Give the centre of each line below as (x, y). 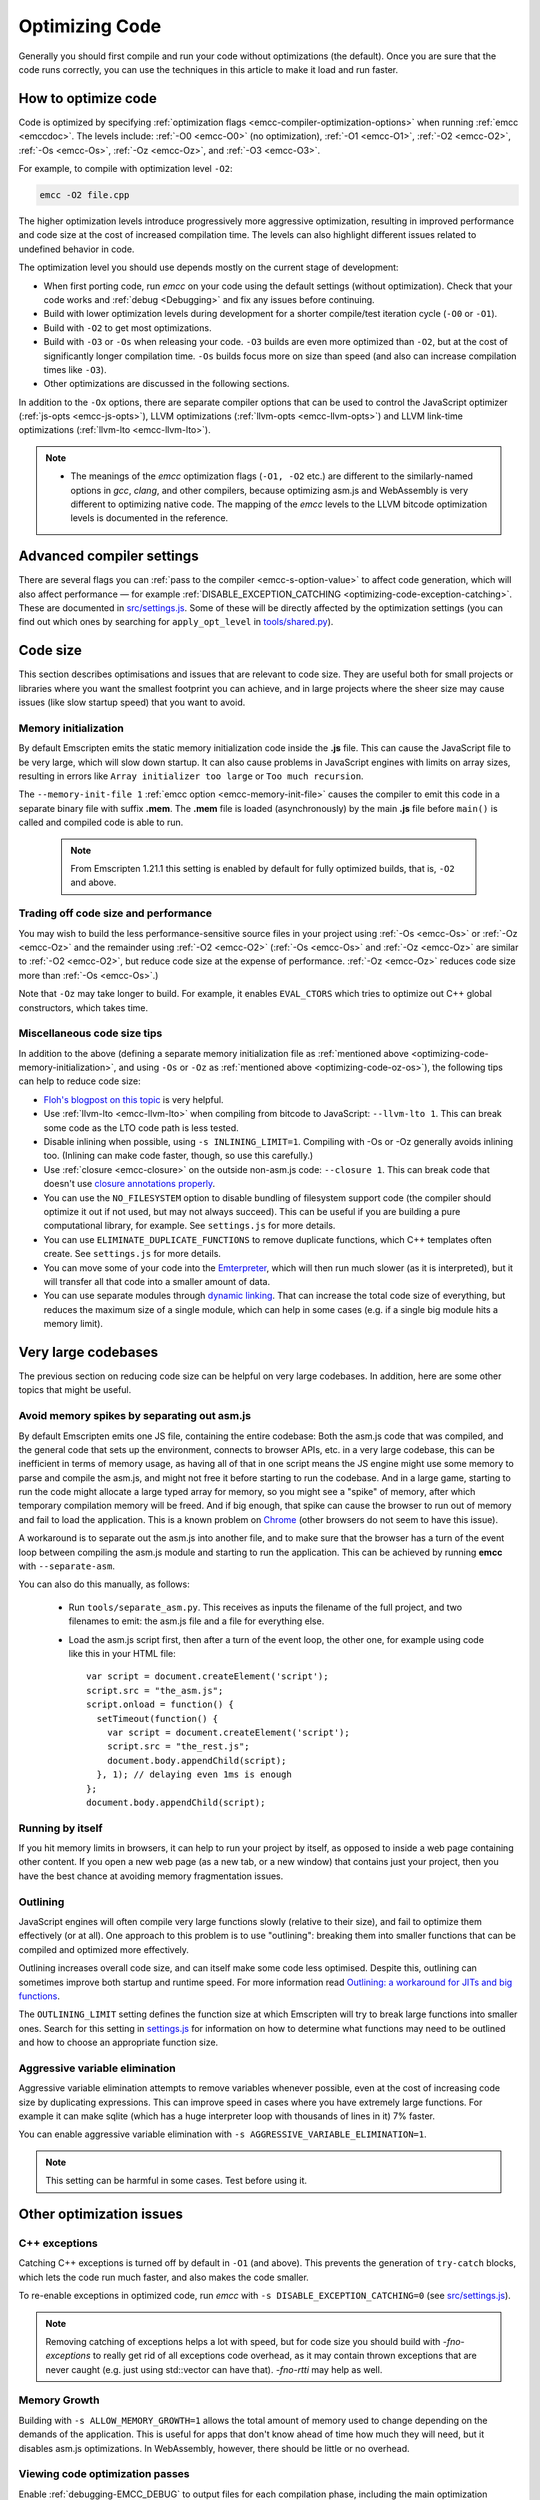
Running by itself (61, 1828)
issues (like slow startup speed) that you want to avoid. (132, 702)
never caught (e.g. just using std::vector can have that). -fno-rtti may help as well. (214, 2369)
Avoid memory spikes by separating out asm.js (135, 1416)
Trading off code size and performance (115, 913)
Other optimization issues (101, 2214)
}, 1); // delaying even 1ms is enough (194, 1774)
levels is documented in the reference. (149, 518)
